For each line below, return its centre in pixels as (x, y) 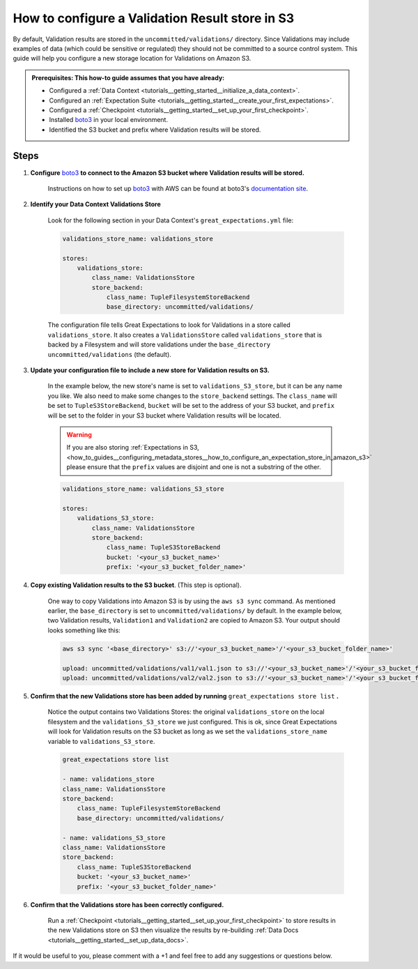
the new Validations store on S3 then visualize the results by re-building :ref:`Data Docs (173, 930)
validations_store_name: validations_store (138, 238)
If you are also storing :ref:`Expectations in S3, (133, 448)
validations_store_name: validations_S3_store (143, 489)
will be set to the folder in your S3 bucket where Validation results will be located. (164, 415)
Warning (79, 434)
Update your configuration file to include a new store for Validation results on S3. (150, 370)
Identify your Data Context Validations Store (96, 204)
